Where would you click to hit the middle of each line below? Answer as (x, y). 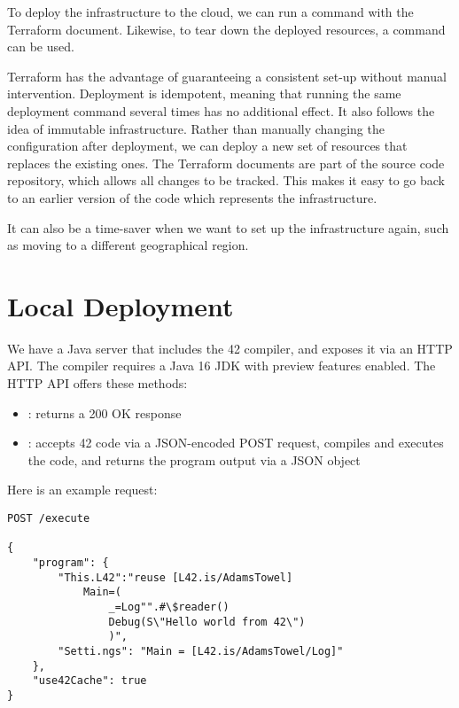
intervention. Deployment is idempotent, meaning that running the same (204, 93)
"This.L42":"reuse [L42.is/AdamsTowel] (175, 577)
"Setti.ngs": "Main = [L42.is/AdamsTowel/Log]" (201, 651)
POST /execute (49, 518)
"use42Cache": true (89, 681)
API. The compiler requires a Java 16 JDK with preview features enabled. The (222, 366)
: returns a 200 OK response (105, 412)
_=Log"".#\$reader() (169, 607)
